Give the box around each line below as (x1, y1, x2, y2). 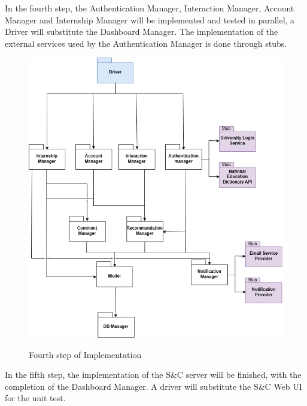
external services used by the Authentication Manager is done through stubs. (5, 37, 287, 49)
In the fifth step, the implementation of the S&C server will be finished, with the (5, 368, 302, 381)
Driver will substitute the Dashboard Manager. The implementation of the (5, 25, 278, 38)
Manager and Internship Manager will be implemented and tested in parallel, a (5, 13, 295, 26)
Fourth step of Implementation (29, 348, 142, 360)
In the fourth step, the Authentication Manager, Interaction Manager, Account (5, 2, 294, 14)
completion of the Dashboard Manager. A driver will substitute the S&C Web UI (5, 380, 302, 392)
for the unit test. (5, 392, 66, 404)
